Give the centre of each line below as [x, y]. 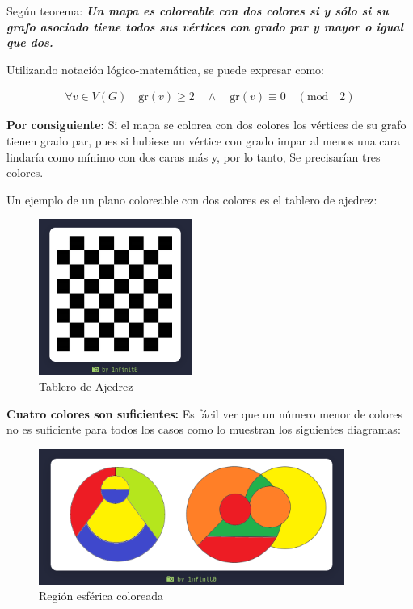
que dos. [30, 42]
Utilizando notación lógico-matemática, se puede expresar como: [165, 69]
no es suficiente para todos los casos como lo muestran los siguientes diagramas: [204, 429]
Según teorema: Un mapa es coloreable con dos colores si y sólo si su [198, 10]
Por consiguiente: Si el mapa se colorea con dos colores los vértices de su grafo [206, 125]
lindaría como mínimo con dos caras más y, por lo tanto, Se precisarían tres [194, 156]
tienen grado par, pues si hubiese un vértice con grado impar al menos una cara [204, 141]
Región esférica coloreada [101, 596]
